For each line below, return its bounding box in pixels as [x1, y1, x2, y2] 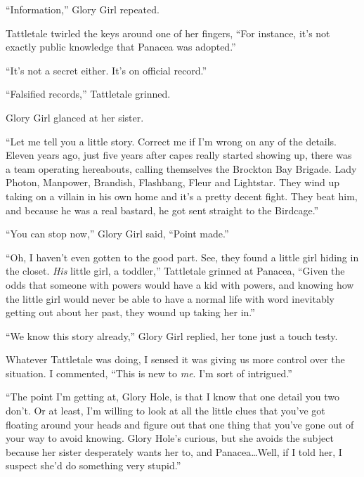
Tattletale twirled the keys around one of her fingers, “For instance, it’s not [6, 25, 330, 40]
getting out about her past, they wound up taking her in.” [6, 305, 255, 320]
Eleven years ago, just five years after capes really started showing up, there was [6, 148, 352, 162]
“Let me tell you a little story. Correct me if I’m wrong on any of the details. [6, 133, 337, 148]
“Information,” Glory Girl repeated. [6, 2, 160, 16]
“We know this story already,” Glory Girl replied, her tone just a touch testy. [6, 328, 338, 343]
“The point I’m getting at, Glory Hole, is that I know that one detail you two [6, 389, 340, 404]
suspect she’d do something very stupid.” [6, 458, 181, 473]
